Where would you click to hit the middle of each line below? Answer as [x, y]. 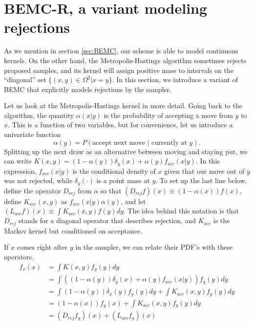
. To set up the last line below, [201, 180]
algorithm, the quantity [39, 115]
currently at [169, 143]
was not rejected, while [38, 180]
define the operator [32, 190]
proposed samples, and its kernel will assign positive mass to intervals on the [119, 70]
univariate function [32, 134]
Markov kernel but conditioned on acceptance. [73, 230]
